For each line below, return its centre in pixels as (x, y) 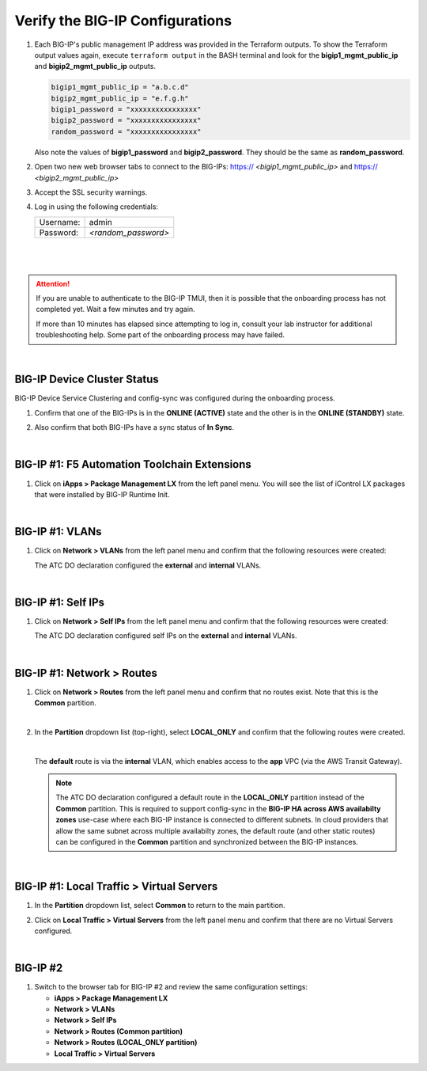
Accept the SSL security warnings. (91, 192)
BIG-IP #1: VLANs (58, 532)
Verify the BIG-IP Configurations (123, 21)
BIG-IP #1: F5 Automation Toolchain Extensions (133, 464)
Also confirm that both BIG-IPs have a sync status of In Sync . (134, 427)
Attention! (53, 283)
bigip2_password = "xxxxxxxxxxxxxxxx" (126, 120)
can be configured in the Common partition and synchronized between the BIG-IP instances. (207, 841)
